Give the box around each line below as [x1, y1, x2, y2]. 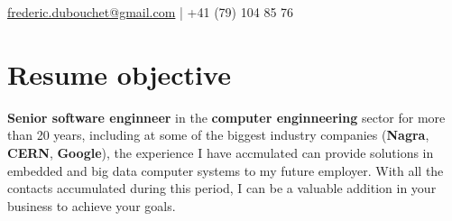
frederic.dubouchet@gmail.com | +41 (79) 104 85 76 [7, 3, 294, 21]
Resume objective [7, 55, 231, 92]
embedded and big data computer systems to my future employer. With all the [7, 161, 444, 180]
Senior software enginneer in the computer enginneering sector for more [7, 107, 446, 126]
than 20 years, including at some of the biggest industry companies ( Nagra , [7, 125, 429, 144]
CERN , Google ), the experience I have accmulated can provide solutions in [7, 143, 434, 161]
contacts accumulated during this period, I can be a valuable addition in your [7, 179, 437, 198]
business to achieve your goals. [7, 196, 176, 215]
